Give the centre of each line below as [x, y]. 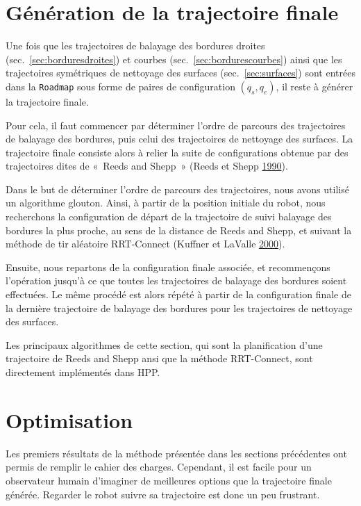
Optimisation [69, 419]
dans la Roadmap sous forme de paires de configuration [120, 86]
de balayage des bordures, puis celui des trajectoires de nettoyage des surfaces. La [179, 139]
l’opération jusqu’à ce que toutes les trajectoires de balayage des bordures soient [176, 280]
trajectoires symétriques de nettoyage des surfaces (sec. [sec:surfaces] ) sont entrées [180, 73]
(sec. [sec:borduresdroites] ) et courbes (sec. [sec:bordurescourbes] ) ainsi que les [174, 59]
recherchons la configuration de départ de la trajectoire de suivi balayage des [169, 217]
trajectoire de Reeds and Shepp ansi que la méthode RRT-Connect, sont [159, 358]
